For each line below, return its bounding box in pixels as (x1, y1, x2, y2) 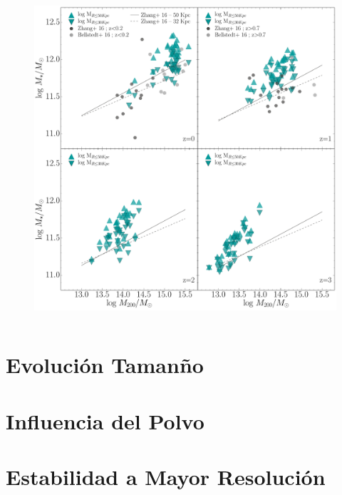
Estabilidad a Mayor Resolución (6, 462, 326, 491)
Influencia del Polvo (6, 406, 204, 435)
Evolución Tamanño (6, 350, 204, 379)
